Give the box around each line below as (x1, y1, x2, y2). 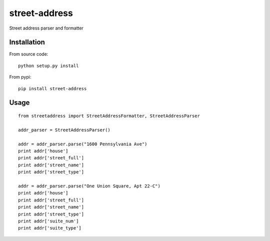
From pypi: (9, 74, 31, 80)
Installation (9, 38, 45, 47)
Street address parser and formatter (9, 25, 83, 31)
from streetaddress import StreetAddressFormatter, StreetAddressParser (18, 113, 200, 119)
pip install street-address (18, 86, 87, 91)
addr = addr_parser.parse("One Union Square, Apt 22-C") (18, 183, 161, 189)
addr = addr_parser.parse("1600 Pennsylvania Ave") (18, 141, 147, 147)
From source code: (9, 51, 48, 57)
